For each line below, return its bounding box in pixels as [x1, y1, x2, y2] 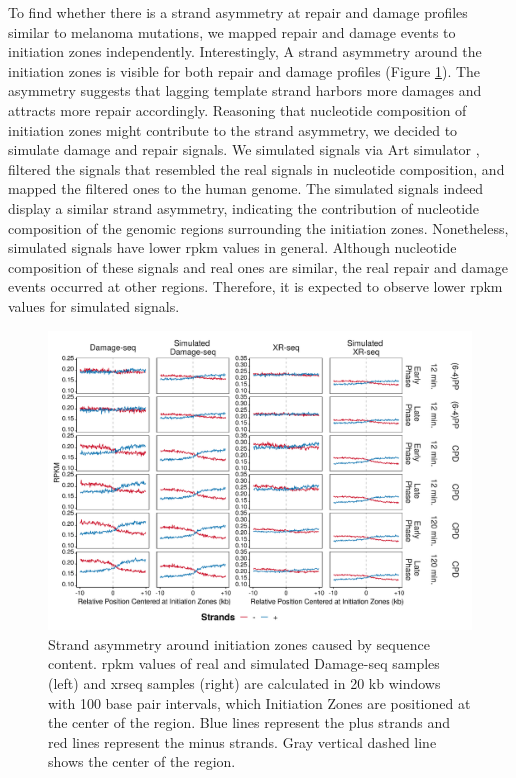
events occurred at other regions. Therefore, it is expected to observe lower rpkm [8, 276, 503, 297]
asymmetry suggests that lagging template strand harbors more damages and [8, 80, 482, 101]
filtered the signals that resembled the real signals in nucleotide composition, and [8, 158, 505, 179]
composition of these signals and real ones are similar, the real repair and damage [8, 256, 509, 277]
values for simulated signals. [8, 295, 180, 316]
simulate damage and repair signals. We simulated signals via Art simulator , [8, 139, 480, 160]
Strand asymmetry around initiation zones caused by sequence [48, 633, 430, 654]
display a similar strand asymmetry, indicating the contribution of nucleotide [8, 197, 480, 218]
